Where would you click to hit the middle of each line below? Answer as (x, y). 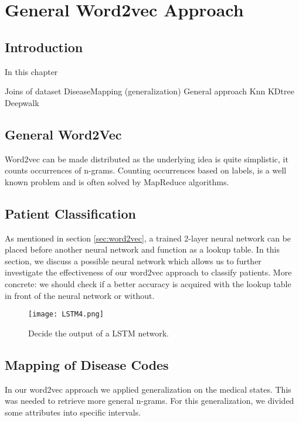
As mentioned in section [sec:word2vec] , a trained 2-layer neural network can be (148, 238)
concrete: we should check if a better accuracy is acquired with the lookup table (148, 283)
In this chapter (31, 71)
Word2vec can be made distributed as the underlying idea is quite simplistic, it (147, 159)
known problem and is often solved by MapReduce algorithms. (117, 181)
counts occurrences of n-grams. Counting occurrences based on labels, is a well (146, 170)
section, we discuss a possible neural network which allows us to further (133, 261)
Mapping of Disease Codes (87, 364)
